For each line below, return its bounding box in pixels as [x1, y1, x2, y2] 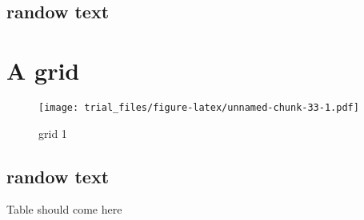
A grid [6, 53, 80, 86]
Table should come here [6, 201, 122, 218]
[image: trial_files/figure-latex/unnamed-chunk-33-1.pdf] [38, 101, 359, 113]
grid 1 [38, 124, 67, 141]
